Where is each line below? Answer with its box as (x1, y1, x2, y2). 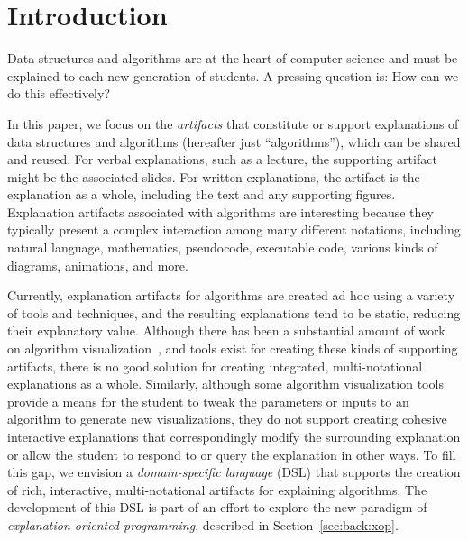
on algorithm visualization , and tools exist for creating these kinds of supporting (7, 339, 458, 358)
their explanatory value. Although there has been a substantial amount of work (7, 321, 445, 340)
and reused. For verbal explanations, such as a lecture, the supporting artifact (7, 150, 437, 169)
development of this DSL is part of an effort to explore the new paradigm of (7, 498, 427, 517)
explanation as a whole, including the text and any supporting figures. (7, 185, 396, 204)
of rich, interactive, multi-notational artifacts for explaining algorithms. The (7, 480, 427, 499)
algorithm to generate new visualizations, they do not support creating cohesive (7, 409, 447, 428)
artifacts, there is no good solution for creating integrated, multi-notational (7, 356, 423, 375)
